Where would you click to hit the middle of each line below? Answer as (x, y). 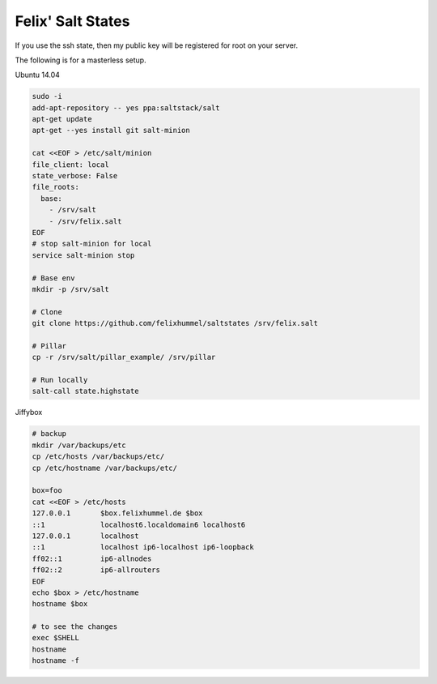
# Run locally (60, 380)
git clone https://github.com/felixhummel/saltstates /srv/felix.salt (175, 323)
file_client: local (70, 165)
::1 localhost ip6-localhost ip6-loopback (143, 547)
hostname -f (56, 661)
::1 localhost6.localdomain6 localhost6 (139, 524)
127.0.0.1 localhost (85, 536)
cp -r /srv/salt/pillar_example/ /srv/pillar (124, 357)
